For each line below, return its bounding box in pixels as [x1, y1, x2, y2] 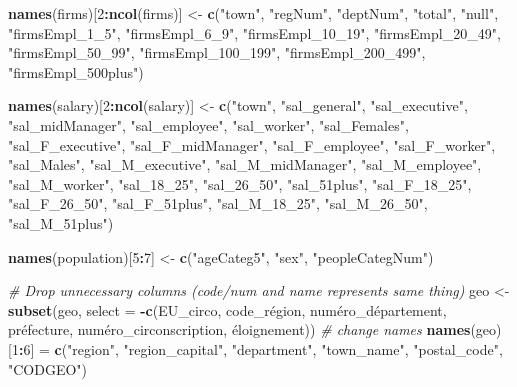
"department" [231, 338, 313, 359]
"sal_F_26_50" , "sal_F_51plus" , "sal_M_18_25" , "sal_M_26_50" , [8, 193, 428, 214]
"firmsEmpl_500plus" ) [8, 61, 144, 82]
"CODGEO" [8, 358, 82, 379]
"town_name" [321, 338, 405, 359]
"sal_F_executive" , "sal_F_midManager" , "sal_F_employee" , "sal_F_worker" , [8, 134, 496, 155]
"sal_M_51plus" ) [8, 212, 114, 233]
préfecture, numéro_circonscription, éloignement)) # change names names [8, 319, 471, 340]
